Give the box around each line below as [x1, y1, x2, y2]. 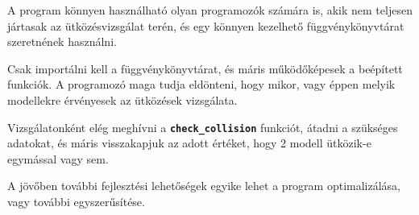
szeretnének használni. [7, 33, 117, 50]
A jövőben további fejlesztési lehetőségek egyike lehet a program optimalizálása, [7, 177, 401, 194]
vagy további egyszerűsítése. [7, 193, 145, 209]
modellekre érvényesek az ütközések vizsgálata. [7, 91, 238, 108]
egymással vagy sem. [7, 150, 109, 167]
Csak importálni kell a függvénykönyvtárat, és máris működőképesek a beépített [7, 60, 403, 76]
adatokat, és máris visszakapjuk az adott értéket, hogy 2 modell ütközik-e [7, 134, 371, 151]
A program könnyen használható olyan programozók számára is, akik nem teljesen [7, 2, 413, 18]
